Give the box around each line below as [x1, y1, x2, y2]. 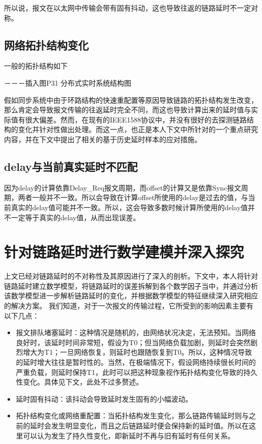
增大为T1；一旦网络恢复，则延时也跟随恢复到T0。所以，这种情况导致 [23, 347, 252, 357]
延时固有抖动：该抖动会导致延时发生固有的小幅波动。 [16, 393, 192, 404]
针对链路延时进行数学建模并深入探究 [4, 241, 244, 262]
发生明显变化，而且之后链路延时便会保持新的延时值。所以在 [51, 420, 249, 430]
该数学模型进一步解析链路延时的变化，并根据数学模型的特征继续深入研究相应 [4, 290, 258, 301]
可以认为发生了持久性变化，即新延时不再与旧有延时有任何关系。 [23, 430, 235, 440]
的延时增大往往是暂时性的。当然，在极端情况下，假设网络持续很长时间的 [16, 357, 256, 367]
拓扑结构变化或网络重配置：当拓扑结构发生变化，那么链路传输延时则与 [16, 410, 249, 421]
